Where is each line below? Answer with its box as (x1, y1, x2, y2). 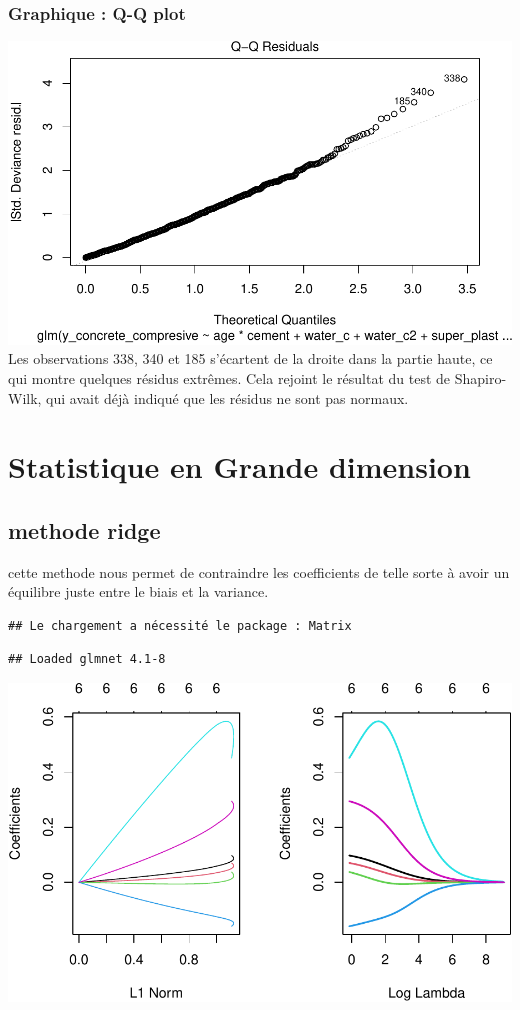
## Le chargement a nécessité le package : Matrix (8, 618, 352, 633)
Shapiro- (454, 367, 507, 388)
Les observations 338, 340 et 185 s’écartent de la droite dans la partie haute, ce (8, 348, 493, 369)
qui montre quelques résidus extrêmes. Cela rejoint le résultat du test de (8, 367, 451, 388)
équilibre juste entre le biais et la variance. (8, 581, 269, 602)
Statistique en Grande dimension (8, 446, 471, 487)
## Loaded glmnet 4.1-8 (8, 652, 166, 667)
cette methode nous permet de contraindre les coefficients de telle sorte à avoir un (8, 561, 510, 582)
